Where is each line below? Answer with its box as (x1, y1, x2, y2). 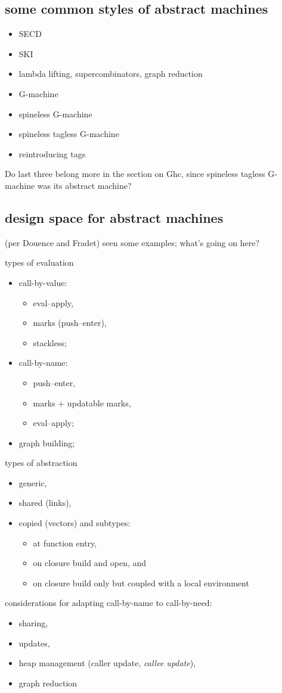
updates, (18, 636, 50, 649)
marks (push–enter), (33, 316, 107, 329)
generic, (18, 476, 47, 489)
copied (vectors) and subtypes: (18, 517, 131, 529)
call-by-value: (18, 276, 67, 288)
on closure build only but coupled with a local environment (33, 576, 249, 589)
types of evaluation (5, 256, 74, 269)
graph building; (18, 436, 75, 449)
